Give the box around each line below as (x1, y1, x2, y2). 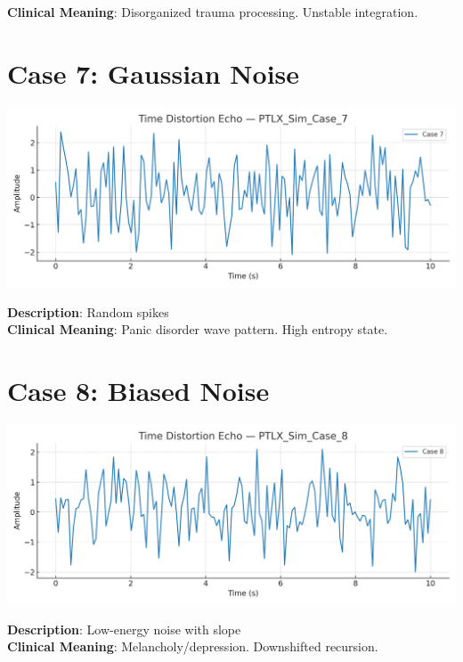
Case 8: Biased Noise (7, 372, 270, 408)
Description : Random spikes (7, 302, 169, 321)
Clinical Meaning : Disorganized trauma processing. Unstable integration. (7, 3, 418, 20)
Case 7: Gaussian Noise (7, 54, 300, 91)
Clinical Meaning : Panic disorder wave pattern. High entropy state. (7, 320, 388, 339)
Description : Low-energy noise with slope (7, 619, 241, 638)
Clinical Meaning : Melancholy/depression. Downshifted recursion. (7, 637, 378, 656)
